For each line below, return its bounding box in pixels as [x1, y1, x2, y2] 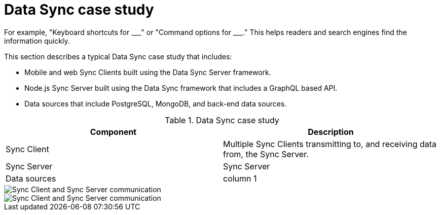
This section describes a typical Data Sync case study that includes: [4, 52, 232, 61]
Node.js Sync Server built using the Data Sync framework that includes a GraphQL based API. [24, 83, 338, 92]
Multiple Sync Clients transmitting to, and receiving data [223, 138, 437, 149]
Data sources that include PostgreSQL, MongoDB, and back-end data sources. [24, 99, 287, 108]
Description [308, 126, 354, 137]
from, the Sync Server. [223, 149, 309, 159]
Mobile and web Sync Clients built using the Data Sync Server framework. [24, 67, 271, 77]
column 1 [223, 173, 257, 184]
